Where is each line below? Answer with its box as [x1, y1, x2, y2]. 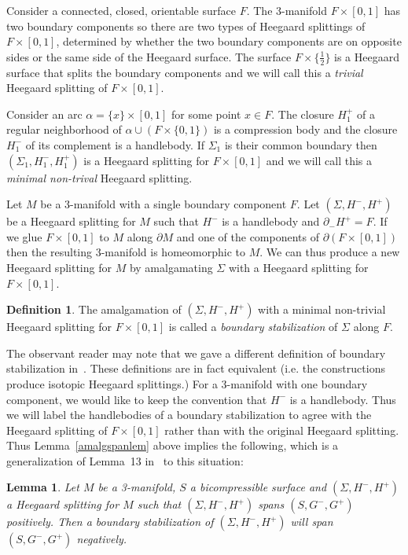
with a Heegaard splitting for [228, 259, 369, 275]
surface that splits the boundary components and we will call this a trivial [6, 64, 363, 80]
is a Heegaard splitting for [83, 152, 209, 168]
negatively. [76, 531, 127, 547]
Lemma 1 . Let [6, 479, 79, 495]
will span [290, 513, 333, 530]
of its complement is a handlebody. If [25, 136, 204, 153]
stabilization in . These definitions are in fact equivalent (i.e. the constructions [6, 360, 385, 377]
